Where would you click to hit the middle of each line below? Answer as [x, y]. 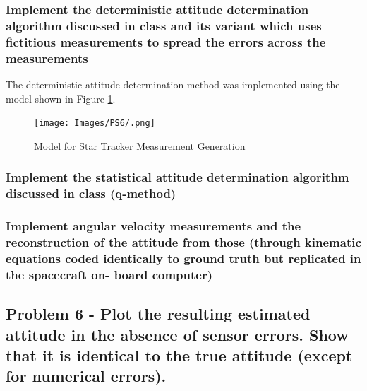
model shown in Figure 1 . [61, 98]
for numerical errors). [86, 376]
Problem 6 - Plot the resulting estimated [158, 314]
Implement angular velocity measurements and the [154, 226]
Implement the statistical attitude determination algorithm [178, 177]
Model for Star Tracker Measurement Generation [140, 145]
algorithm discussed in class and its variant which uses [164, 25]
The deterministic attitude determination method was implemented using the [173, 84]
